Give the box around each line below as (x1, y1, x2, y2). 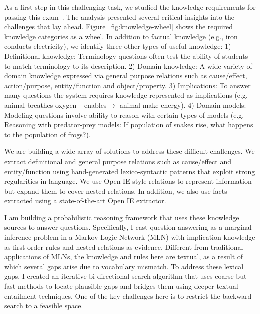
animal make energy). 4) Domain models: (119, 99, 246, 110)
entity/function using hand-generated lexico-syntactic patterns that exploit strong (4, 166, 255, 176)
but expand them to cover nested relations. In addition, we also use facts (4, 185, 227, 196)
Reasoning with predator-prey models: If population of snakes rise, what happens (4, 119, 253, 130)
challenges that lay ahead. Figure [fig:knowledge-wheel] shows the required (4, 21, 233, 32)
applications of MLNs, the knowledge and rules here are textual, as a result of (4, 251, 243, 262)
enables (84, 99, 107, 110)
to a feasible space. (25, 300, 83, 311)
